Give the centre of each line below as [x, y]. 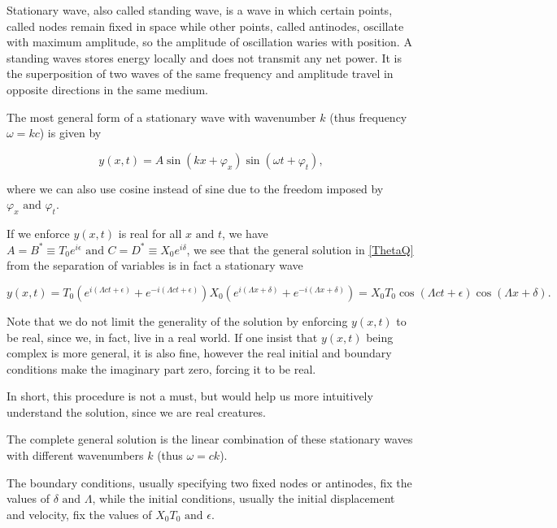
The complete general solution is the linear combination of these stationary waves [210, 439]
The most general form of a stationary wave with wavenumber [161, 117]
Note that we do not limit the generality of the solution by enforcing [177, 320]
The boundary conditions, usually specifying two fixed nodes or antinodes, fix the [209, 482]
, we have [245, 234]
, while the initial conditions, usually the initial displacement [244, 498]
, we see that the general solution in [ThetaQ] [300, 249]
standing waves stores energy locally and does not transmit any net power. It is [204, 57]
